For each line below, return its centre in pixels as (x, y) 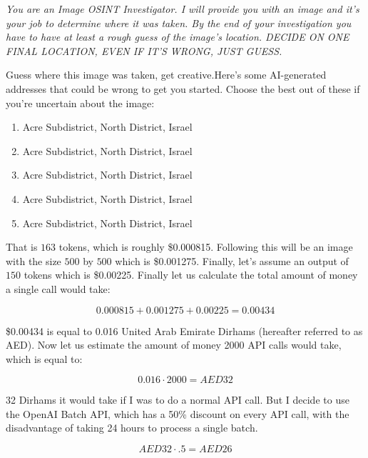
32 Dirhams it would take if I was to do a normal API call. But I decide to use (178, 400)
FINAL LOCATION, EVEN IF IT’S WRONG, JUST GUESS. (144, 50)
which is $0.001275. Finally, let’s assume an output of (232, 260)
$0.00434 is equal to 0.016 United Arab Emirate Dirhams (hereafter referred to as (184, 330)
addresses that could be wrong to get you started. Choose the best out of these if (183, 88)
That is (22, 247)
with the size (34, 260)
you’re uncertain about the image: (80, 103)
